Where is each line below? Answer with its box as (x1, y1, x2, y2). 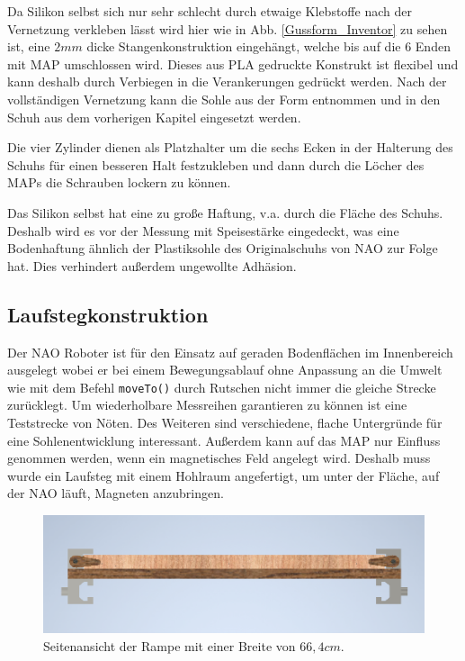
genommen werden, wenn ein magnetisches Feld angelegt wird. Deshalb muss (7, 448, 431, 467)
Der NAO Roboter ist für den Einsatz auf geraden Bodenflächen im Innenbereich (7, 342, 453, 361)
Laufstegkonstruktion (7, 300, 209, 328)
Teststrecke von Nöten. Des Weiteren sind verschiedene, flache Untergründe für (7, 412, 443, 431)
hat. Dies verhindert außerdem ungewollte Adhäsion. (7, 256, 297, 275)
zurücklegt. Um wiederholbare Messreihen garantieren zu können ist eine (7, 395, 407, 414)
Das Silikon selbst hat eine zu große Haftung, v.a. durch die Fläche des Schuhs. (7, 203, 443, 222)
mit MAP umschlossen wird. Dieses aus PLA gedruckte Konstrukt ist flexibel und (7, 54, 459, 73)
